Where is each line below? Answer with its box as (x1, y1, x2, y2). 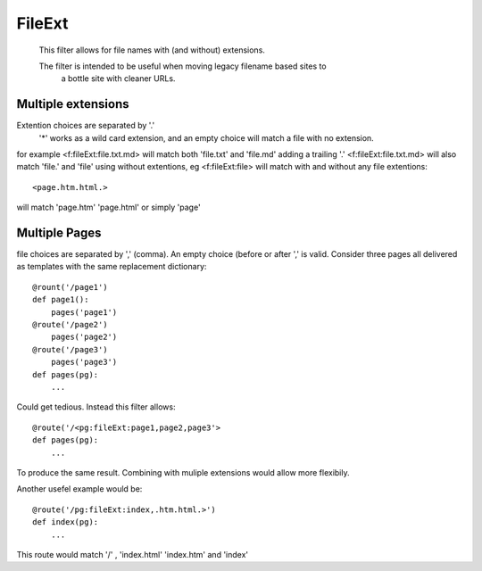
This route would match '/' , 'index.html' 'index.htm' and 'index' (16, 549, 249, 559)
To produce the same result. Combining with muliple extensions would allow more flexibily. (16, 467, 350, 477)
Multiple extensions (16, 96, 129, 112)
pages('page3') (50, 357, 118, 368)
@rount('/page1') (32, 282, 108, 292)
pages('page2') (50, 332, 118, 343)
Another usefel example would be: (16, 484, 143, 494)
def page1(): (32, 294, 89, 305)
